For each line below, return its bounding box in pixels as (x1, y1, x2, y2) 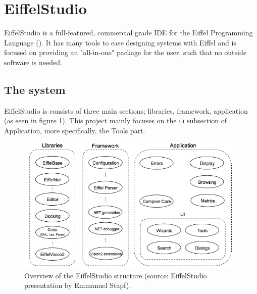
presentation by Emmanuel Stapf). (24, 280, 131, 290)
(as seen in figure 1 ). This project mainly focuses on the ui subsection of (4, 115, 227, 126)
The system (4, 81, 66, 97)
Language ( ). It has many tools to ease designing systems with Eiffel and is (4, 37, 236, 47)
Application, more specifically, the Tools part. (4, 125, 145, 135)
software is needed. (4, 57, 62, 67)
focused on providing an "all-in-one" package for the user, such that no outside (4, 47, 246, 58)
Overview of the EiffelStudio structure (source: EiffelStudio (24, 270, 207, 280)
